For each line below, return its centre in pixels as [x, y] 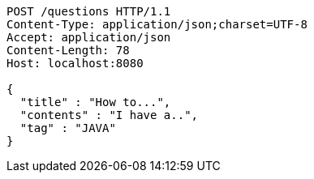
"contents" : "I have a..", [109, 115]
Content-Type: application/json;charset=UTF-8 [157, 24]
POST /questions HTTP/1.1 [89, 11]
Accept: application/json [89, 37]
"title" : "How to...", [95, 102]
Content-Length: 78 [68, 50]
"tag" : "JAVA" [68, 128]
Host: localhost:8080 [75, 63]
